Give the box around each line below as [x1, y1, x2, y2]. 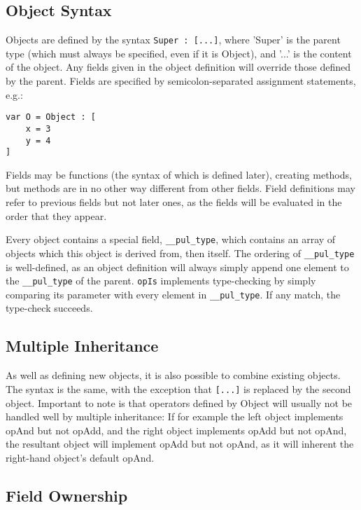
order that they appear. [6, 208, 107, 223]
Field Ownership [6, 484, 128, 506]
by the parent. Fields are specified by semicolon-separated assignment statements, [6, 74, 356, 88]
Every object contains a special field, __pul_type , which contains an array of [6, 232, 336, 247]
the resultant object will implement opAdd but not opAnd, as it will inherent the [6, 436, 354, 451]
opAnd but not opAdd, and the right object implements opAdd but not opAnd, [6, 422, 347, 437]
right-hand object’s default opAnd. [6, 450, 155, 464]
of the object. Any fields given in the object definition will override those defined [6, 60, 351, 74]
